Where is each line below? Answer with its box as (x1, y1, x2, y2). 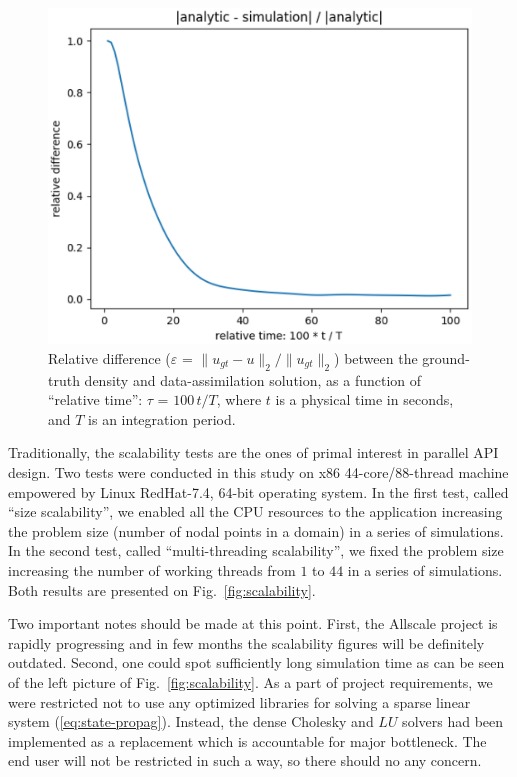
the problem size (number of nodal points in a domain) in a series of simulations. (8, 520, 504, 541)
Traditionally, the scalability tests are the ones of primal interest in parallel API (8, 442, 499, 463)
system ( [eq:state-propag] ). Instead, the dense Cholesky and (8, 711, 374, 732)
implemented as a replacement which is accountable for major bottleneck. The (8, 730, 487, 751)
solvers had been (402, 711, 504, 732)
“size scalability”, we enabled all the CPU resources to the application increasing (8, 501, 503, 522)
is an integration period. (88, 408, 236, 429)
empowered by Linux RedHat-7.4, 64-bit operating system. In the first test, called (8, 481, 509, 502)
